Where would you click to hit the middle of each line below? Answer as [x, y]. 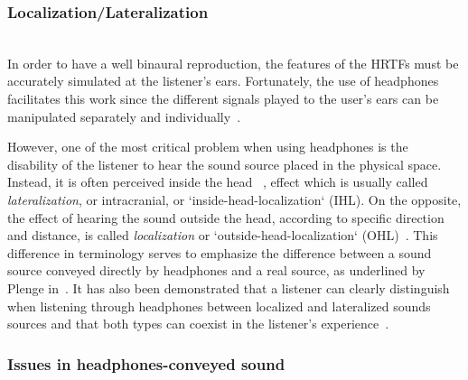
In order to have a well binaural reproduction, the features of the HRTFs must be [233, 63]
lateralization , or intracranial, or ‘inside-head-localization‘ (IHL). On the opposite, [234, 199]
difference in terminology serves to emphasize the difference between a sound [220, 252]
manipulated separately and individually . [124, 116]
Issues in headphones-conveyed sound [146, 363]
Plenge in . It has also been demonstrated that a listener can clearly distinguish [229, 287]
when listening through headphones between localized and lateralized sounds [219, 306]
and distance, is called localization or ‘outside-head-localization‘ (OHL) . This [223, 235]
